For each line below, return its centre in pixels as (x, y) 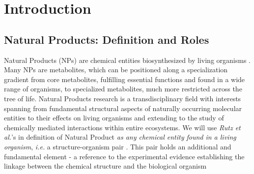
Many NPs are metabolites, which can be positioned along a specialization (116, 70)
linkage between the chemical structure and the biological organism (105, 166)
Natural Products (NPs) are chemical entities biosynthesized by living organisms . (127, 60)
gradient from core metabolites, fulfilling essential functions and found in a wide (125, 79)
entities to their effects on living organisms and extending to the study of (114, 118)
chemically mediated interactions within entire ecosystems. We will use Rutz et (122, 127)
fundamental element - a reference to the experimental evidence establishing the (124, 156)
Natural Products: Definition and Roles (107, 39)
